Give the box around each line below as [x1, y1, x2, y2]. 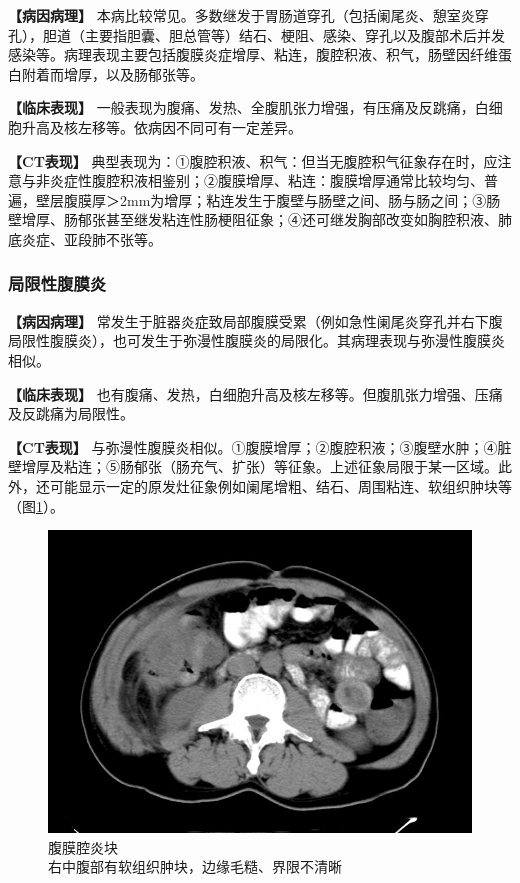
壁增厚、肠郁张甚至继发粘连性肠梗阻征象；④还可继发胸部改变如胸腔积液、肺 [8, 209, 512, 230]
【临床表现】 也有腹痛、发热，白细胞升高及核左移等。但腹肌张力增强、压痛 [8, 383, 503, 404]
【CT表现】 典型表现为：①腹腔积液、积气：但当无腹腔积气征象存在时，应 [8, 150, 498, 171]
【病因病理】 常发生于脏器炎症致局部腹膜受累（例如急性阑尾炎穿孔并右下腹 [8, 310, 503, 331]
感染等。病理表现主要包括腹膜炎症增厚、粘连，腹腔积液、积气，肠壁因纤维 [8, 44, 498, 65]
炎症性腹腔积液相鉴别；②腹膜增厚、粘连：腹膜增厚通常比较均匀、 [49, 170, 484, 191]
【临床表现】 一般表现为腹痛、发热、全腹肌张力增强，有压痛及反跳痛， [8, 97, 475, 118]
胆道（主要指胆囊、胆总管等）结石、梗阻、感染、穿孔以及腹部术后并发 [42, 24, 505, 45]
